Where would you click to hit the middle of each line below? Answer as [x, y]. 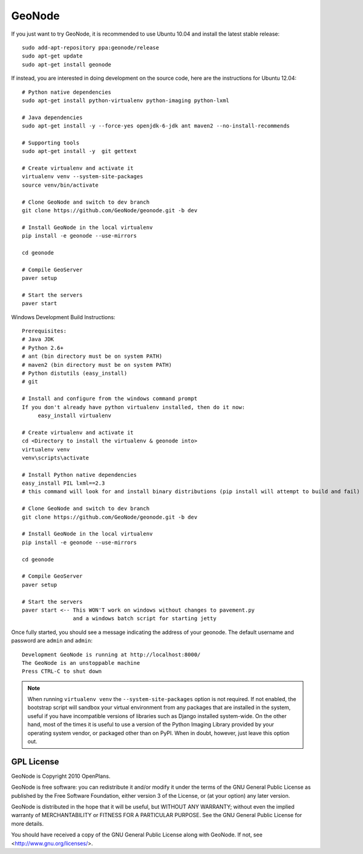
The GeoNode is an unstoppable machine [81, 663]
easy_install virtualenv [75, 415]
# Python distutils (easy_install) [75, 373]
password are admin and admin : [52, 641]
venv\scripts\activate [56, 458]
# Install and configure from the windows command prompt [110, 399]
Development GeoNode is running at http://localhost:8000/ [111, 655]
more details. [28, 823]
